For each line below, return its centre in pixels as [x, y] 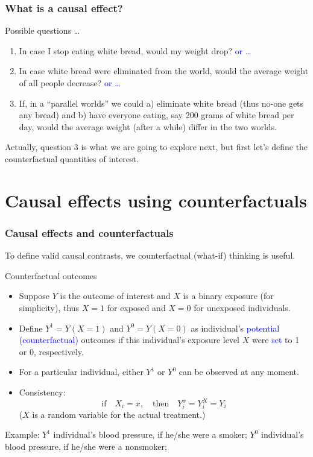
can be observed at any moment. [239, 372]
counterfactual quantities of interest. [72, 158]
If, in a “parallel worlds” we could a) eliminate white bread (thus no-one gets [161, 103]
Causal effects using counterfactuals [156, 200]
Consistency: [42, 392]
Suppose [34, 296]
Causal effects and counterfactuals [89, 232]
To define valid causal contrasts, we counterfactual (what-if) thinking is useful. [150, 255]
